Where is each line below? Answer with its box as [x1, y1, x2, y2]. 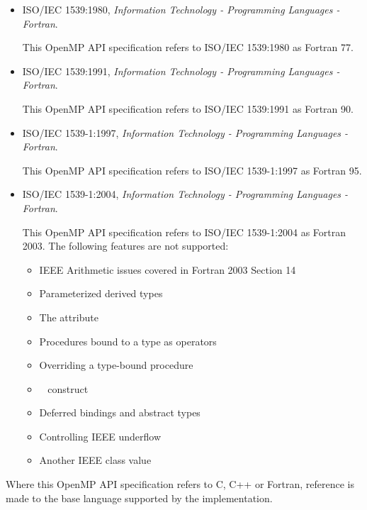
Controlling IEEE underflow [39, 428, 162, 443]
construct [47, 381, 89, 396]
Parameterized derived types [39, 286, 163, 301]
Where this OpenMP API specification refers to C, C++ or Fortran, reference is [6, 477, 354, 492]
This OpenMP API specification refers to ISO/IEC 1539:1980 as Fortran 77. [22, 40, 354, 55]
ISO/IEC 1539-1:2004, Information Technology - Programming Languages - [22, 187, 349, 201]
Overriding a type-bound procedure [39, 357, 193, 372]
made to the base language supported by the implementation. [6, 490, 273, 505]
